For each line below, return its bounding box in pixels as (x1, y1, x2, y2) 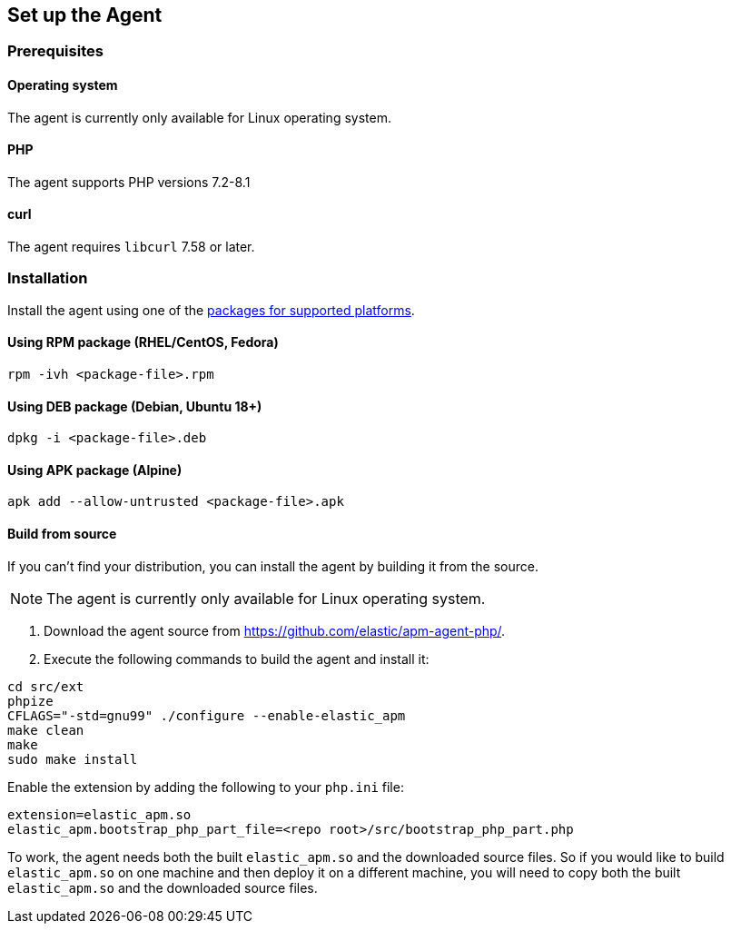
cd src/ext (7, 678, 84, 694)
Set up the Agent (7, 4, 163, 26)
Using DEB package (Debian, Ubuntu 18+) (7, 398, 262, 414)
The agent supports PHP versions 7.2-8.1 (7, 173, 251, 190)
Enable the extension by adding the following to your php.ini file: (7, 778, 404, 795)
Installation (7, 269, 88, 288)
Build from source (7, 526, 117, 542)
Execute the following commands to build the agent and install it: (44, 650, 430, 667)
